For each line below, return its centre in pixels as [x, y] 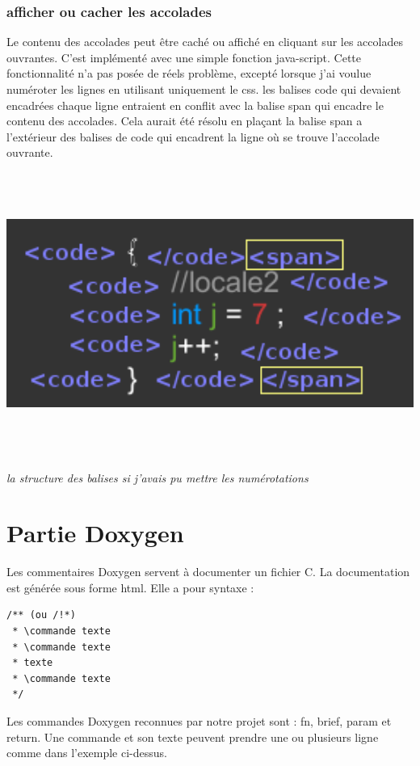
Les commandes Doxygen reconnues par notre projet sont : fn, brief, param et [199, 720]
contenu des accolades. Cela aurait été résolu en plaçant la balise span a [185, 121]
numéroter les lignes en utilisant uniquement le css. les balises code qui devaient [204, 89]
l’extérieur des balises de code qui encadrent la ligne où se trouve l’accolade [193, 136]
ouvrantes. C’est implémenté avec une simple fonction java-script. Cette [184, 57]
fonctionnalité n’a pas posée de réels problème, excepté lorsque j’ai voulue [189, 73]
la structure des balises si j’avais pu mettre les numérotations [157, 477]
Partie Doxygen [95, 533]
